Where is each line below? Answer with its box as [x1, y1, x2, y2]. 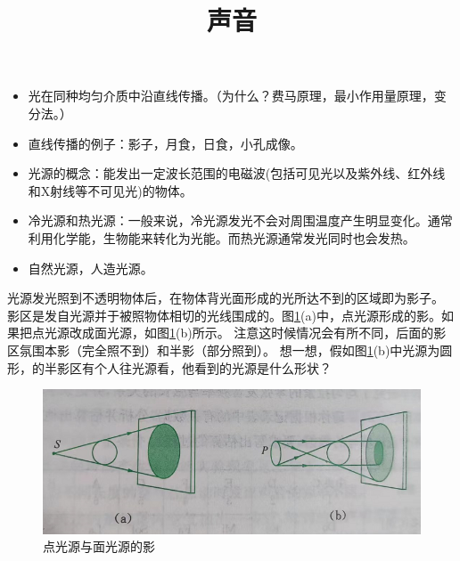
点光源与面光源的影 [43, 537, 155, 556]
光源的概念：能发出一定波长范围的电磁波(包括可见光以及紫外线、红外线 [28, 164, 446, 183]
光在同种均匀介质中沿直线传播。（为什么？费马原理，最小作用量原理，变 [28, 86, 447, 105]
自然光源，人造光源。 [28, 258, 153, 277]
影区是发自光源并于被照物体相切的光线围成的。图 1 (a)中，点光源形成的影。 [7, 305, 441, 324]
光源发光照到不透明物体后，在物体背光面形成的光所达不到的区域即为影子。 [7, 289, 444, 307]
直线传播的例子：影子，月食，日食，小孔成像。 [28, 134, 303, 152]
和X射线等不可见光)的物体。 [28, 181, 193, 199]
